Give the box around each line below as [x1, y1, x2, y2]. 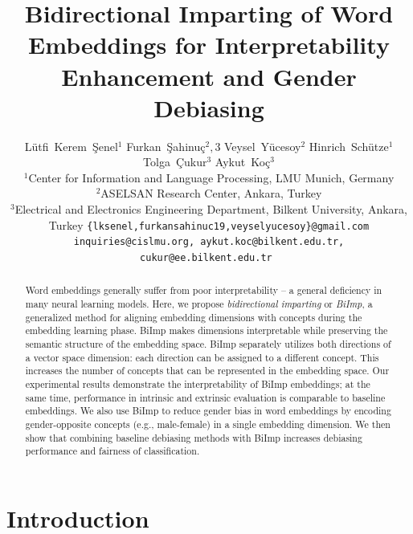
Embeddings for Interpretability [28, 28, 390, 61]
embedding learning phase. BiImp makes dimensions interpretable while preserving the [25, 324, 388, 337]
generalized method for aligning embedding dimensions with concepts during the [25, 310, 362, 324]
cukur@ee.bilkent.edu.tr [140, 251, 272, 263]
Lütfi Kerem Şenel [24, 137, 118, 154]
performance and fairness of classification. [25, 444, 200, 458]
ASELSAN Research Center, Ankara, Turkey [100, 185, 322, 202]
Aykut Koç [215, 153, 271, 170]
